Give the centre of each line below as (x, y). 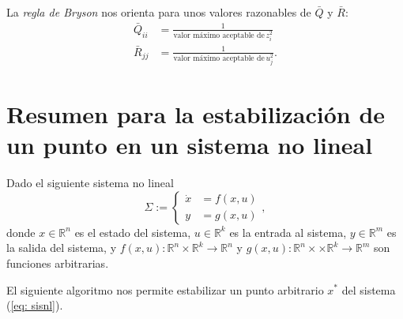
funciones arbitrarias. (58, 263)
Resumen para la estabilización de (196, 114)
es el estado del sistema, (133, 232)
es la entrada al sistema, (288, 232)
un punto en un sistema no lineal (190, 145)
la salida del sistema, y (62, 248)
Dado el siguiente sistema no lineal (90, 183)
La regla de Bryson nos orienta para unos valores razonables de (159, 12)
